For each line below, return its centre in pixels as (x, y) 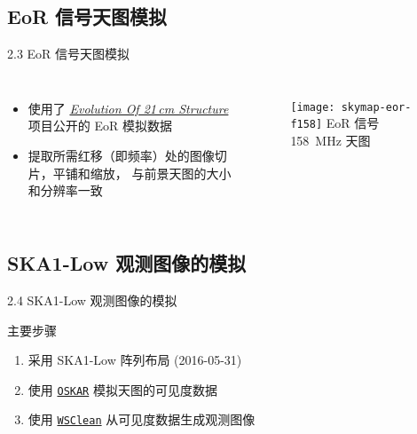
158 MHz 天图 (330, 141)
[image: (313, 107)
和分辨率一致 (65, 190)
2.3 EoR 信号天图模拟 (69, 54)
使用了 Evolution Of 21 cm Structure (128, 108)
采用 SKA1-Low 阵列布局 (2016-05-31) (135, 360)
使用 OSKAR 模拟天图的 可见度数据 (122, 389)
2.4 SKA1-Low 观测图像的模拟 (92, 300)
